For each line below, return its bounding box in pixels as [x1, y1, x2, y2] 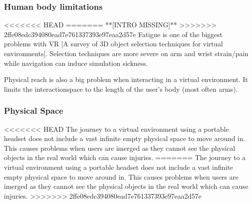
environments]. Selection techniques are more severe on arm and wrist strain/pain [4, 48, 249, 58]
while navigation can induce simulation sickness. [4, 58, 148, 68]
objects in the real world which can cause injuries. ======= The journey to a [4, 152, 246, 163]
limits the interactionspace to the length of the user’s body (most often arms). [4, 83, 238, 94]
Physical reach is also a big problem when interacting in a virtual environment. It [4, 74, 248, 84]
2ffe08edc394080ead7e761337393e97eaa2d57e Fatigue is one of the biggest [4, 29, 223, 39]
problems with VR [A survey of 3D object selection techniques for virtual [4, 39, 223, 49]
